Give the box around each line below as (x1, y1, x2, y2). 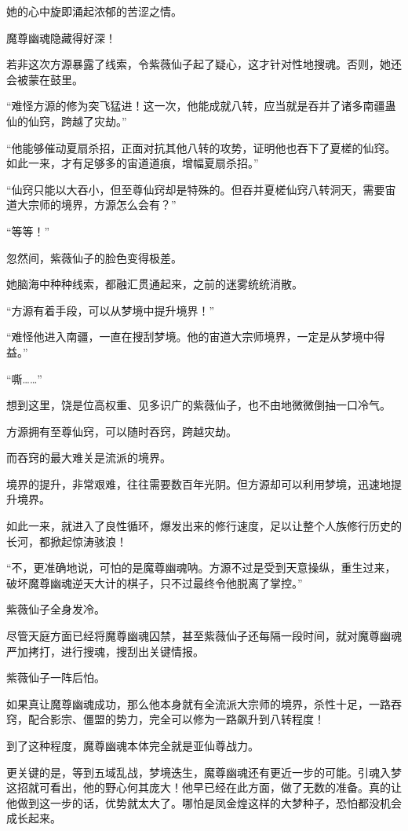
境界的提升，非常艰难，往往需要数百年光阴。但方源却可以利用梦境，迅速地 (6, 475, 391, 492)
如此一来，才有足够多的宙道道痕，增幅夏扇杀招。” (6, 155, 259, 171)
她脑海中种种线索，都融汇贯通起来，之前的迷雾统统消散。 (6, 276, 303, 292)
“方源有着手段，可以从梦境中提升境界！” (6, 302, 215, 318)
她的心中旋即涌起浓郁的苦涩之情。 (6, 3, 182, 19)
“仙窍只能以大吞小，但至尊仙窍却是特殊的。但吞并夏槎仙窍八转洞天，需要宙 (6, 181, 396, 197)
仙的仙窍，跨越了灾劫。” (6, 112, 127, 129)
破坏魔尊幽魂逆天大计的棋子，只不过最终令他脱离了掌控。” (6, 574, 303, 591)
